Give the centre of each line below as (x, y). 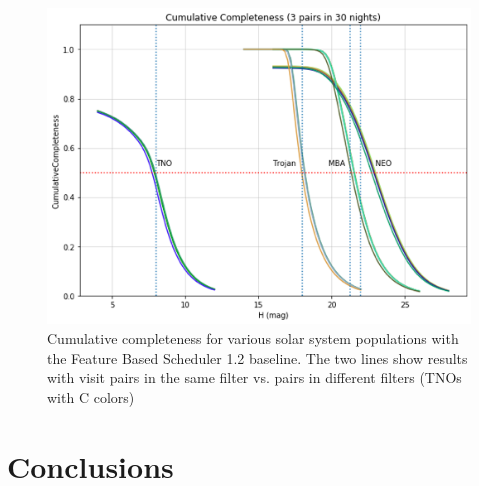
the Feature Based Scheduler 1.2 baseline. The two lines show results (257, 357)
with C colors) (91, 396)
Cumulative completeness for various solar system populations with (253, 337)
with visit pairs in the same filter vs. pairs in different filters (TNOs (254, 377)
